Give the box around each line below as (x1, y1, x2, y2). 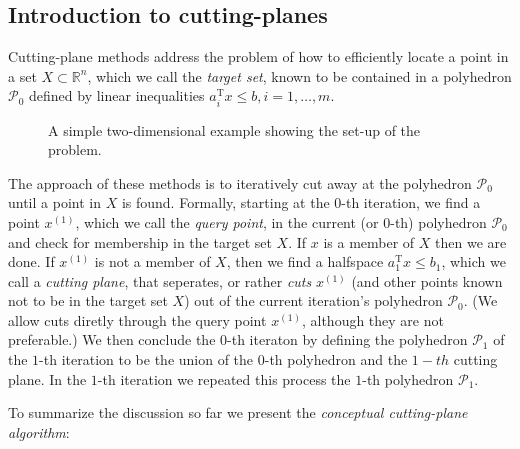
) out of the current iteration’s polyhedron (184, 290, 443, 311)
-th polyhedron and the (264, 349, 408, 370)
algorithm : (8, 421, 70, 442)
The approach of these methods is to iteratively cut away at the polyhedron (8, 172, 472, 193)
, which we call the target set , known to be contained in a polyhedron (87, 65, 512, 86)
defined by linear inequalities (29, 85, 205, 106)
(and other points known (351, 270, 503, 291)
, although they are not (301, 309, 444, 330)
